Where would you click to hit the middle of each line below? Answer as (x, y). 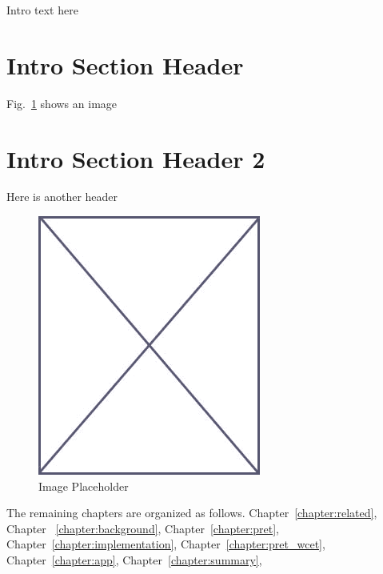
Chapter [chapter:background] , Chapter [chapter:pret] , (143, 528)
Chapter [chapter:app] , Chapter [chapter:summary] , (134, 560)
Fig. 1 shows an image (62, 103)
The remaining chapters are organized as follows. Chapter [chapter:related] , (192, 513)
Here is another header (62, 197)
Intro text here (42, 10)
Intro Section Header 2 (136, 158)
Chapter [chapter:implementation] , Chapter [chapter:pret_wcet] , (166, 544)
